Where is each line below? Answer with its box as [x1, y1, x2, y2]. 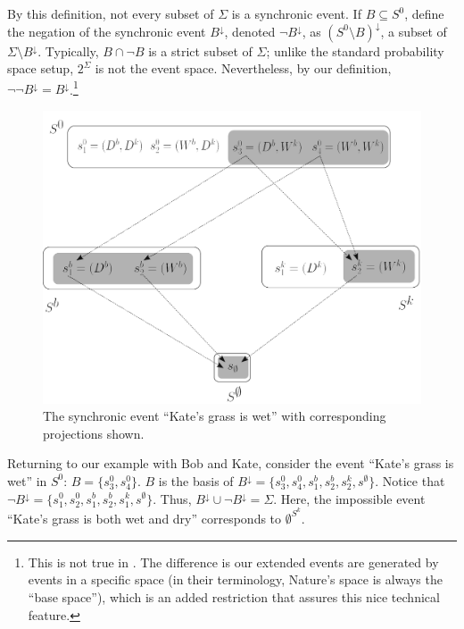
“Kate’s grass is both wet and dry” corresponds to [7, 509, 282, 528]
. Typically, [37, 41, 99, 60]
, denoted [224, 21, 276, 40]
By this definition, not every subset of [7, 4, 214, 22]
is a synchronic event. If [231, 4, 361, 22]
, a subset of [380, 21, 447, 40]
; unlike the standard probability [266, 41, 444, 60]
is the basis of [158, 471, 234, 490]
